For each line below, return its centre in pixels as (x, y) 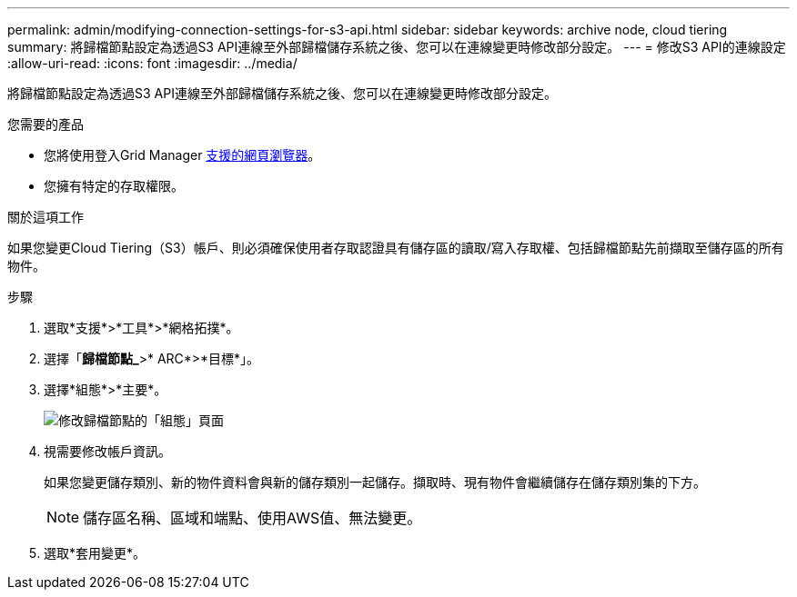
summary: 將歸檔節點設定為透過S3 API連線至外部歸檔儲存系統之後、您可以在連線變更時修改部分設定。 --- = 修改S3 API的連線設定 (397, 47)
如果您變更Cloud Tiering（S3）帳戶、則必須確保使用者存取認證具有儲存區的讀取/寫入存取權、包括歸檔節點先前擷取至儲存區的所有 (396, 248)
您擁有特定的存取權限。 (114, 186)
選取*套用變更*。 (95, 553)
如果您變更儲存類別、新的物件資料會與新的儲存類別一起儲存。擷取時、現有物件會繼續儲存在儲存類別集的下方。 (375, 482)
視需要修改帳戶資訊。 (107, 451)
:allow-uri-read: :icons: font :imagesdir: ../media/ (152, 63)
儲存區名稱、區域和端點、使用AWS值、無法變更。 (252, 518)
